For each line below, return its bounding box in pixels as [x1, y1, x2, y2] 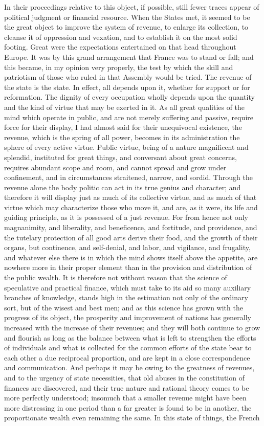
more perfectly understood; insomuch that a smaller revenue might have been [4, 392, 247, 403]
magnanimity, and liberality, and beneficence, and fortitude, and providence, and [4, 222, 257, 233]
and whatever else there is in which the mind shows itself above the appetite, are [4, 252, 258, 262]
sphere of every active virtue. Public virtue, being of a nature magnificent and [4, 142, 249, 152]
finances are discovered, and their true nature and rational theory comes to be [4, 382, 249, 393]
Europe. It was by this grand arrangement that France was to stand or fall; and [4, 51, 254, 62]
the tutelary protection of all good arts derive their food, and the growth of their [4, 232, 258, 242]
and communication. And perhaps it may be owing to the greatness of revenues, [4, 362, 255, 373]
